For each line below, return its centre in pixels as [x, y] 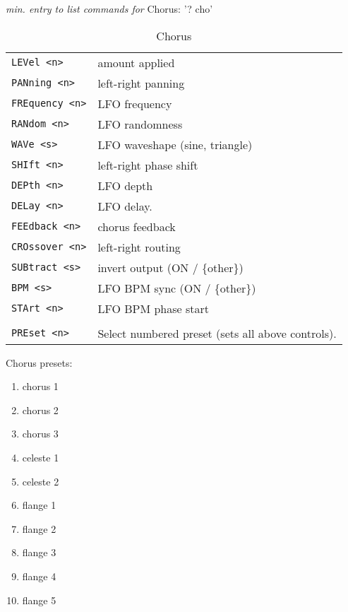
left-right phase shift [148, 165]
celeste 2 [41, 481]
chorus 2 [40, 410]
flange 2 [39, 528]
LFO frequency [135, 103]
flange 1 [39, 505]
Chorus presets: [39, 362]
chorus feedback [137, 226]
